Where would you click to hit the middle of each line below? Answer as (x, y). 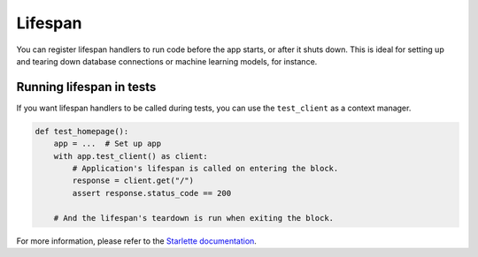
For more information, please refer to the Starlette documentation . (136, 241)
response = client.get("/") (133, 181)
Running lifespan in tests (86, 87)
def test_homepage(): (82, 131)
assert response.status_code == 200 (152, 193)
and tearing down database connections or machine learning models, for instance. (167, 61)
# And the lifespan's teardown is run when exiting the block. (194, 218)
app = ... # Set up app (108, 144)
